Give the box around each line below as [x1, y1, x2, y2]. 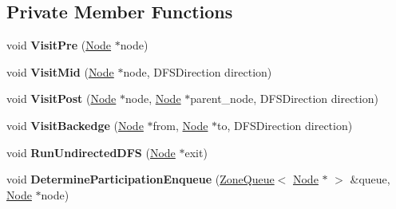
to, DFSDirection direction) [217, 116, 353, 133]
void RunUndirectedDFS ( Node [6, 144, 176, 160]
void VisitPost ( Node [6, 90, 117, 107]
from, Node [152, 116, 208, 133]
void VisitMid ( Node [6, 63, 114, 80]
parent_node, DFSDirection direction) [190, 90, 378, 107]
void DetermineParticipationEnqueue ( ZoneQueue [6, 171, 275, 187]
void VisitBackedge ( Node [6, 116, 144, 133]
